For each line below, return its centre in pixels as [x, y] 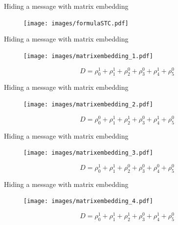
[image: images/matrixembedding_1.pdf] [88, 56]
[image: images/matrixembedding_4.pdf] [88, 201]
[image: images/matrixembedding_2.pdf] [88, 104]
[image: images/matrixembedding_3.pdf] [88, 153]
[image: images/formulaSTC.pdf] [76, 23]
